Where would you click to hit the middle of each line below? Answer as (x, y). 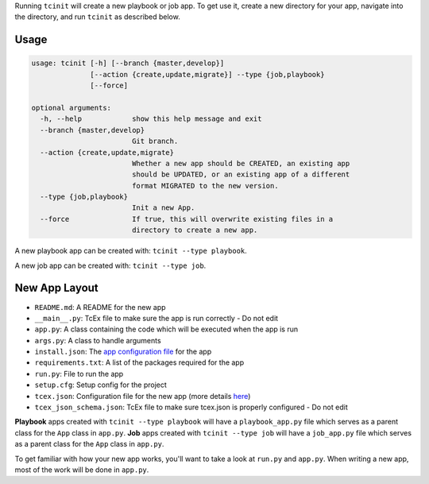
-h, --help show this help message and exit (151, 119)
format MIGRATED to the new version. (205, 186)
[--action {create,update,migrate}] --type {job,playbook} (207, 74)
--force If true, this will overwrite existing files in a (187, 219)
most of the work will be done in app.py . (82, 470)
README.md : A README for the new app (100, 307)
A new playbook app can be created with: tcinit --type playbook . (131, 251)
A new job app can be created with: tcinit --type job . (110, 265)
